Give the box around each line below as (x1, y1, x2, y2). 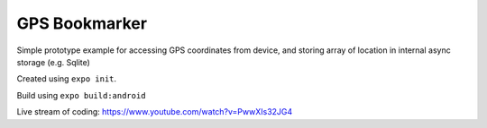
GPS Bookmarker (16, 13, 148, 33)
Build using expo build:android (16, 90, 146, 100)
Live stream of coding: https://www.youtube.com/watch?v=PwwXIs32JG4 (16, 107, 293, 117)
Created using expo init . (16, 73, 117, 84)
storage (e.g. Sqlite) (16, 56, 90, 67)
